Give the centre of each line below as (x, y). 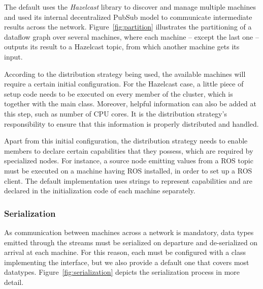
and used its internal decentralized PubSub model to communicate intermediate (128, 17)
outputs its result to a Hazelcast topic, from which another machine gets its (122, 47)
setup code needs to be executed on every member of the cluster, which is (119, 93)
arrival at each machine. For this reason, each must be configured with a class (125, 252)
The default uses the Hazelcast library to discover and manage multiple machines (130, 7)
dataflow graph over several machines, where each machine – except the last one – (131, 36)
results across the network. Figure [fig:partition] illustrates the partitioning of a (128, 27)
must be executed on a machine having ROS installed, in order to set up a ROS (128, 170)
